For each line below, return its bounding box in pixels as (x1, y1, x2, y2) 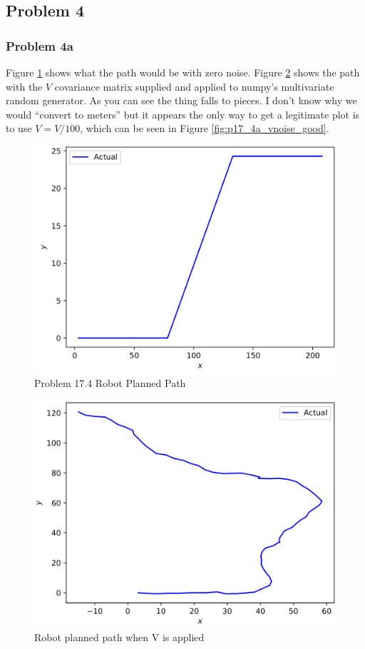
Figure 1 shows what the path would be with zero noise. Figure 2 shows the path (6, 65, 360, 79)
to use (6, 121, 32, 136)
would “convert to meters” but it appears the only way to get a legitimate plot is (6, 106, 360, 121)
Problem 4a (6, 36, 73, 54)
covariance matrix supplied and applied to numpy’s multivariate (54, 79, 334, 94)
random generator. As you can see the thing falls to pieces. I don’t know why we (6, 93, 357, 108)
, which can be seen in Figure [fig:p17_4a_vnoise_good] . (80, 121, 329, 136)
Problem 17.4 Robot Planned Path (34, 375, 186, 390)
